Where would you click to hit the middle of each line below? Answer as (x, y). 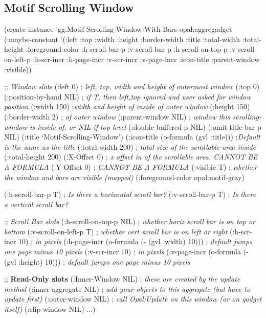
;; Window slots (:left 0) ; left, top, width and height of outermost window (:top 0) (132, 86)
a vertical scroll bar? (36, 204)
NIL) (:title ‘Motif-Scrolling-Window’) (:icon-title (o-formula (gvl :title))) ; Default (132, 137)
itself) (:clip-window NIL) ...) (50, 309)
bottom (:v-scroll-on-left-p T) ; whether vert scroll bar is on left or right (116, 231)
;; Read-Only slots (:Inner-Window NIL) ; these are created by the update (122, 279)
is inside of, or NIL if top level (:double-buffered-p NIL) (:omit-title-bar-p (146, 126)
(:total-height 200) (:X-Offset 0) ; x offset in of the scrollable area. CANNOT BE (131, 157)
